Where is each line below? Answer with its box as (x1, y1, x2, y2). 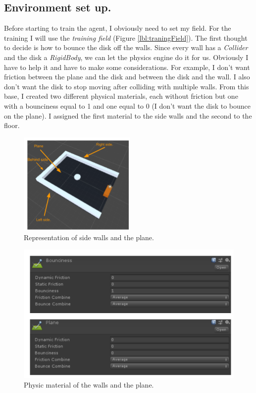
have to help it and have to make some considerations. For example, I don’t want (4, 62, 250, 72)
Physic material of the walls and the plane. (24, 380, 154, 390)
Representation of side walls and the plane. (24, 232, 154, 243)
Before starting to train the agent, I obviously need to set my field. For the (4, 23, 231, 33)
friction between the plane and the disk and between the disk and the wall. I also (4, 71, 250, 82)
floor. (4, 120, 20, 131)
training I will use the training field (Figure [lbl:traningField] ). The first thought (4, 32, 248, 43)
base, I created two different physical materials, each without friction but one (4, 91, 238, 101)
